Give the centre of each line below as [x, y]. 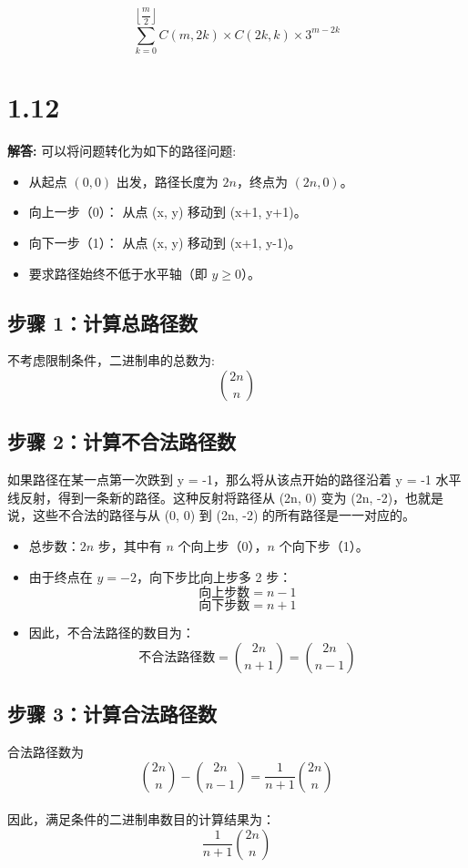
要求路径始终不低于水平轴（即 [118, 273]
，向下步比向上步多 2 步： [214, 576]
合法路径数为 [46, 751]
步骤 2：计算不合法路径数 [122, 441]
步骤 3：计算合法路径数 [112, 714]
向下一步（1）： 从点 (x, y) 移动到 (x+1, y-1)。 [165, 243]
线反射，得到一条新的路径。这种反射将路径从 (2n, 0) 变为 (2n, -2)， [207, 497]
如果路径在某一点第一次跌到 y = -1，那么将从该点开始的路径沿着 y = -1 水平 [234, 480]
